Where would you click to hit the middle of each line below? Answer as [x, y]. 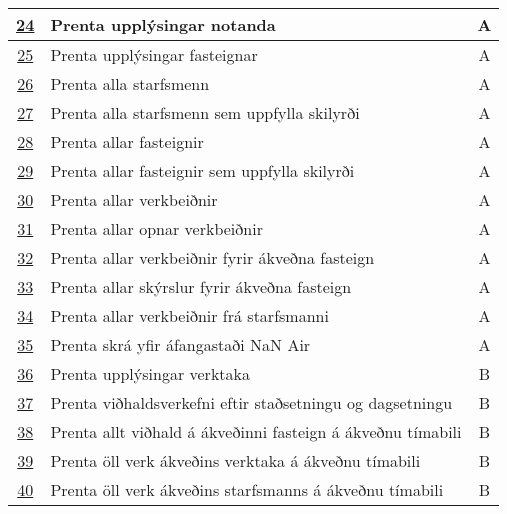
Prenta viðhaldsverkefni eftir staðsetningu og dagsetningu [251, 402]
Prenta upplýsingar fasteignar [154, 54]
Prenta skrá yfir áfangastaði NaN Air [180, 344]
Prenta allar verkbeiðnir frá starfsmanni [189, 315]
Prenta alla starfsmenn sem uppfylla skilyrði [205, 112]
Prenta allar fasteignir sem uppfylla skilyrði [202, 170]
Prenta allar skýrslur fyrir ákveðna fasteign [201, 286]
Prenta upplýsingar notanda [163, 24]
